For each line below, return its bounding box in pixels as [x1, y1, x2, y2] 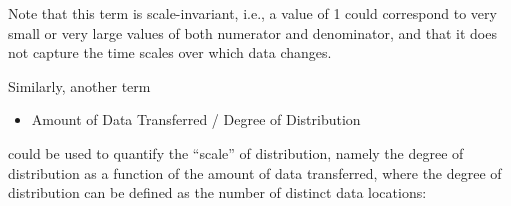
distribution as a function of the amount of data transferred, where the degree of [8, 162, 502, 183]
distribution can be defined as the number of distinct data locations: [8, 182, 427, 203]
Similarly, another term [8, 75, 151, 96]
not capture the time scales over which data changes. [8, 42, 332, 63]
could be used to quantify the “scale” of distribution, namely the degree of [8, 142, 464, 163]
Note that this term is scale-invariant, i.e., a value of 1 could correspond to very [8, 3, 497, 23]
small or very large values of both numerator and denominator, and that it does [8, 22, 497, 43]
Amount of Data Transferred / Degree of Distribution [31, 109, 361, 130]
